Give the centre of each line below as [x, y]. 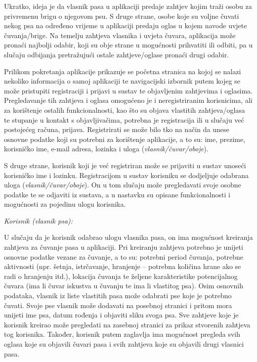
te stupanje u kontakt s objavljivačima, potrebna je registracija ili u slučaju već [124, 119]
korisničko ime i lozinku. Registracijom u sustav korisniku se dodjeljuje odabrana [127, 175]
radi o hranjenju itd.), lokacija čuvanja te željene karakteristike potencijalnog [121, 276]
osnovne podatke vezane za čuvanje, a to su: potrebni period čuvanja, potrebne [124, 256]
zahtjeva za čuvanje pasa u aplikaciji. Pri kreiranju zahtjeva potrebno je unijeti [124, 247]
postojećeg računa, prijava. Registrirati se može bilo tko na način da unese [117, 129]
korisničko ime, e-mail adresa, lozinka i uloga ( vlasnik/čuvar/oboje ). [106, 149]
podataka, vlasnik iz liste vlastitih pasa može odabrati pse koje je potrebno [118, 295]
